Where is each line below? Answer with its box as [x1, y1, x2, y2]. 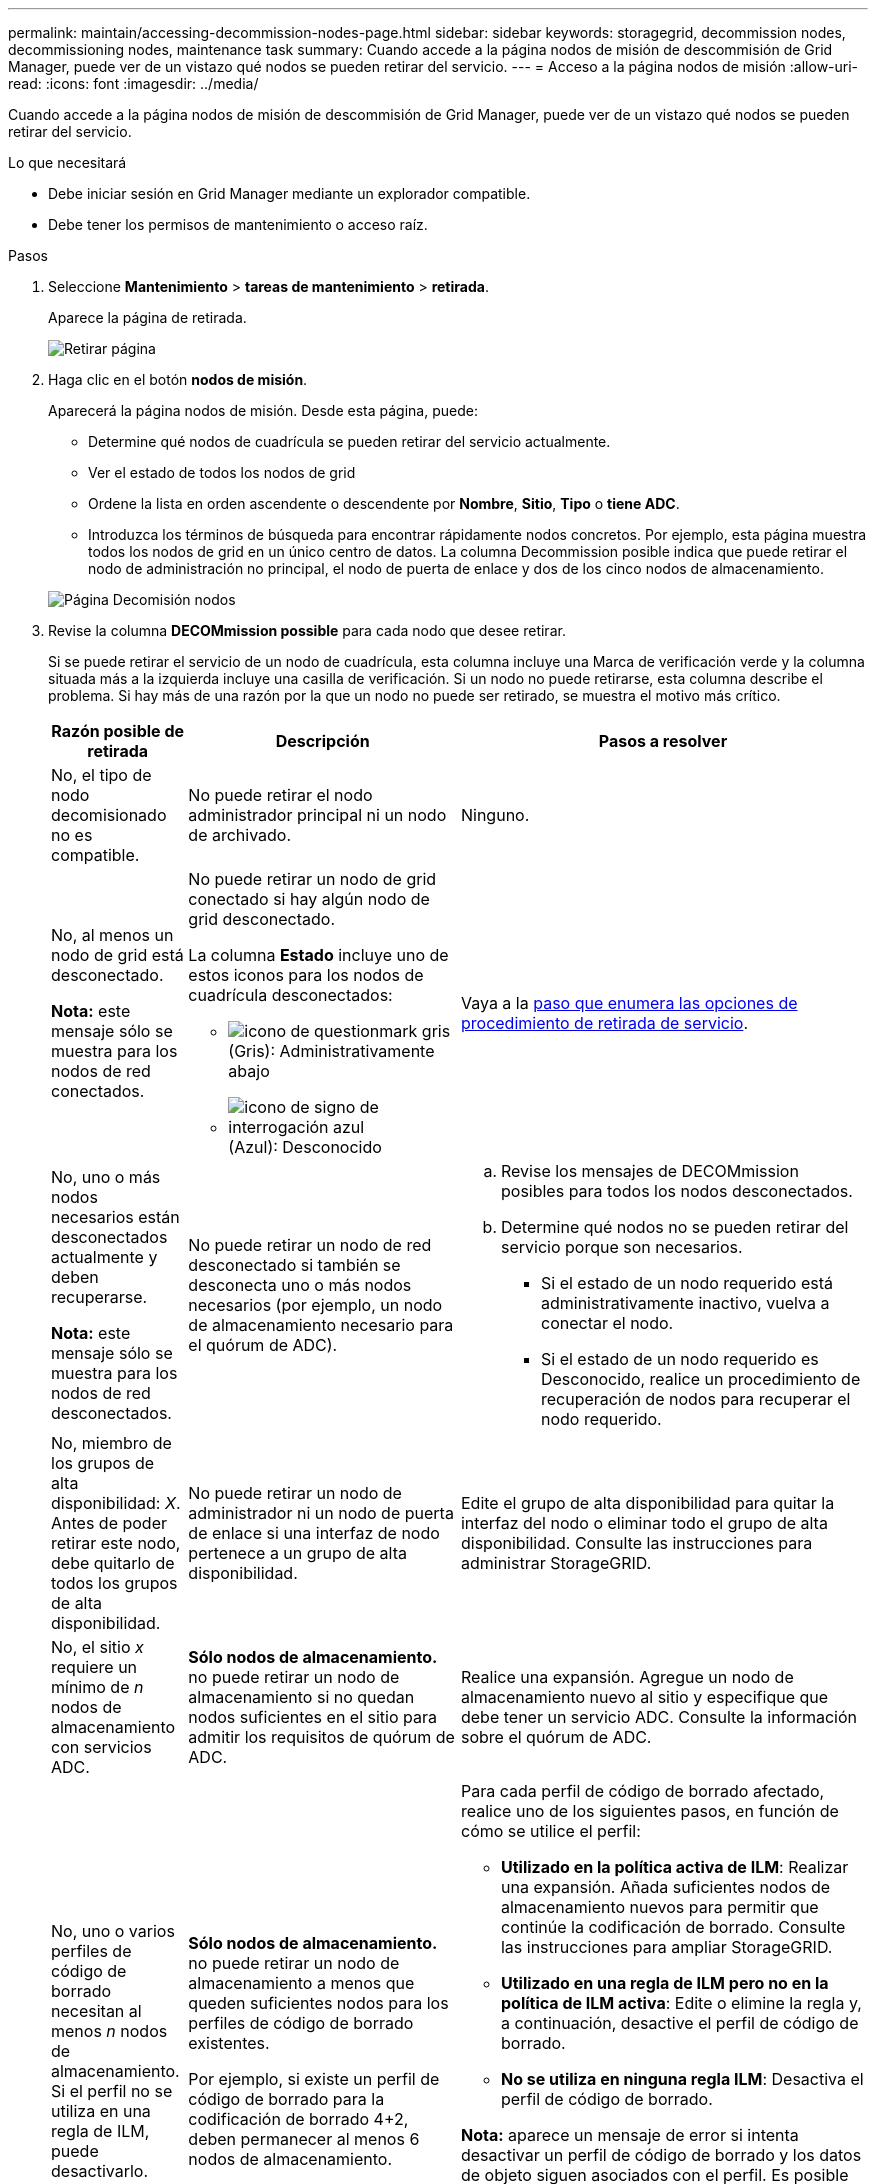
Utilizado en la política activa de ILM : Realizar [500, 1857, 849, 1877]
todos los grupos [51, 1573, 178, 1593]
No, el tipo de [51, 765, 152, 785]
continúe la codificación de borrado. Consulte [500, 1917, 846, 1937]
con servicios [51, 1737, 152, 1757]
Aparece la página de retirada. [48, 309, 247, 326]
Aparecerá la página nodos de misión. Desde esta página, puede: [48, 402, 478, 419]
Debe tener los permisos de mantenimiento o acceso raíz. [48, 216, 428, 233]
